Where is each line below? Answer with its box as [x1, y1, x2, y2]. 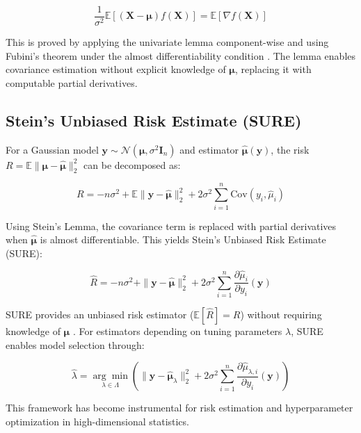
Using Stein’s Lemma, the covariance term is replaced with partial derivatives [6, 218, 337, 233]
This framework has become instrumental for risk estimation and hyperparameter [6, 400, 353, 415]
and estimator [179, 142, 239, 156]
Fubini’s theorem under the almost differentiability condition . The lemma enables [6, 48, 356, 63]
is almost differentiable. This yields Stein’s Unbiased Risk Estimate [40, 232, 326, 247]
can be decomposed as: [83, 157, 181, 172]
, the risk [271, 142, 310, 156]
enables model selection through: [6, 337, 145, 352]
